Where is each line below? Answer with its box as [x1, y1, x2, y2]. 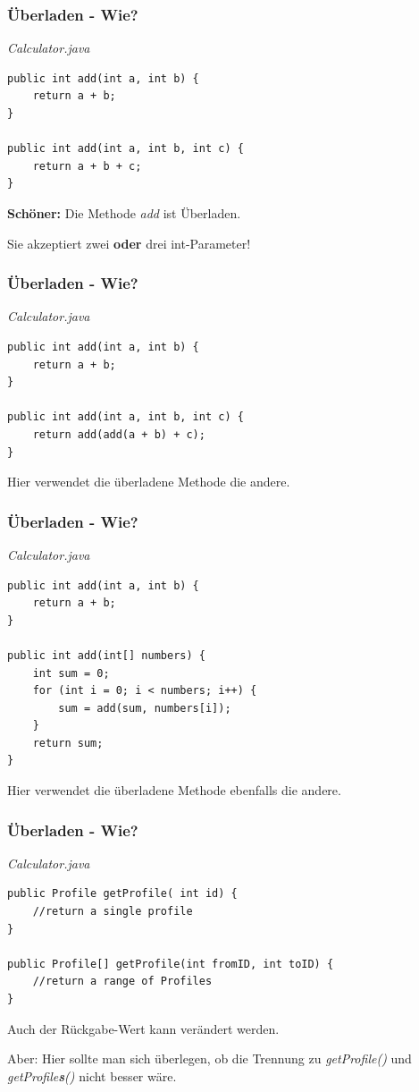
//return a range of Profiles [32, 975, 213, 988]
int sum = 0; [32, 666, 110, 680]
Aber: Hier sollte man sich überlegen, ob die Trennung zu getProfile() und [7, 1049, 412, 1068]
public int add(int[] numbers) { [7, 648, 205, 662]
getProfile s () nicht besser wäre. [7, 1066, 177, 1085]
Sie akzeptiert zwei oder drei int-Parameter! [7, 233, 251, 252]
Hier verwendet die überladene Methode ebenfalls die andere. [7, 781, 341, 800]
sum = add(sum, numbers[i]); [58, 701, 231, 715]
